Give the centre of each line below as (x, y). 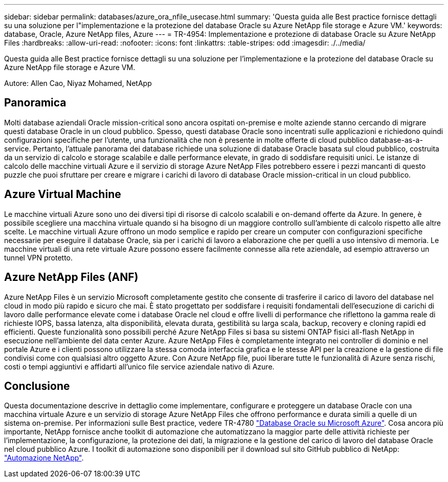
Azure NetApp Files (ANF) (71, 277)
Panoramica (35, 103)
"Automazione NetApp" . (44, 458)
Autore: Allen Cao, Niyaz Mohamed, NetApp (78, 83)
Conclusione (37, 386)
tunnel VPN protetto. (39, 257)
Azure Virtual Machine (63, 194)
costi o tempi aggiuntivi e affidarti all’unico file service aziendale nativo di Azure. (139, 366)
